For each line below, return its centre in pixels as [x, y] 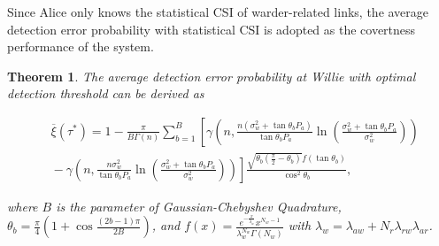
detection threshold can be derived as [106, 93]
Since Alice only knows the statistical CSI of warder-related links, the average [218, 12]
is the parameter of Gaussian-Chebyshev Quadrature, [199, 206]
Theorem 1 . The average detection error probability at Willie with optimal [212, 76]
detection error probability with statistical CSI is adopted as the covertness [212, 29]
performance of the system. [81, 46]
